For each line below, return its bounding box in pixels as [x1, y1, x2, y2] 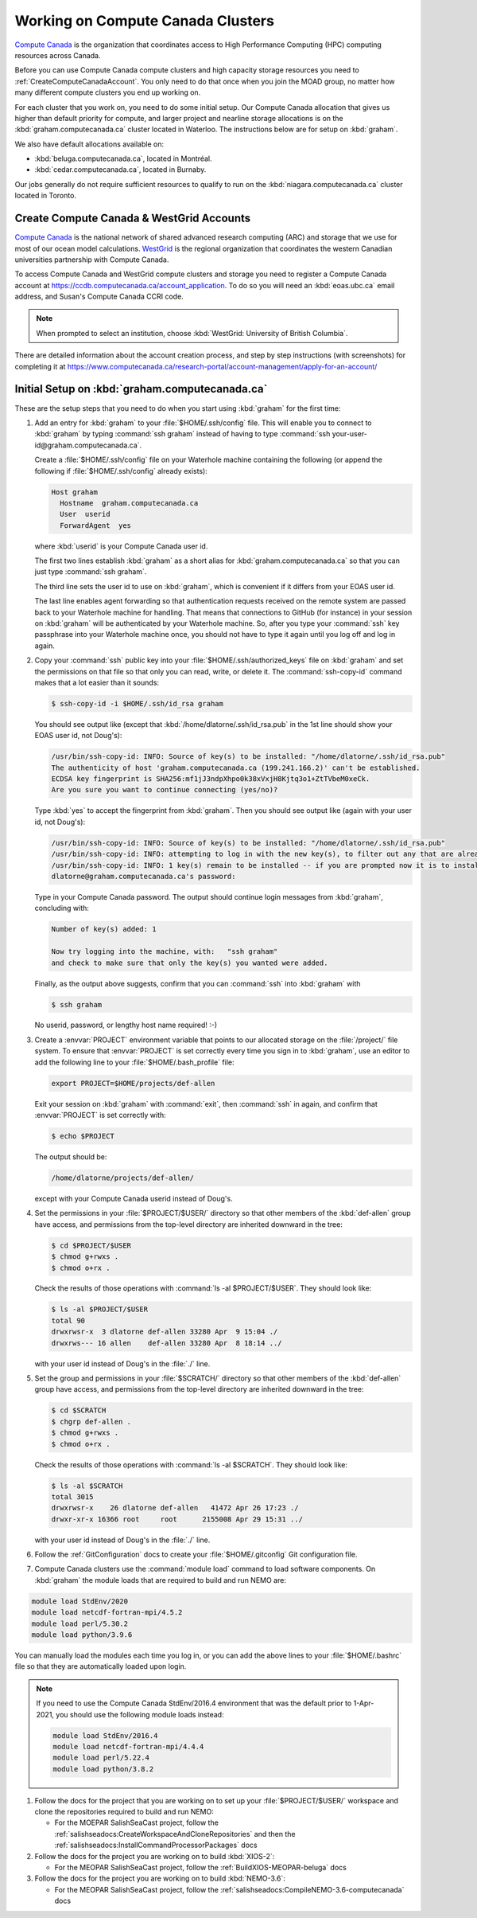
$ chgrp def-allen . [51, 1417, 131, 1426]
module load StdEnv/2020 [31, 1596, 129, 1606]
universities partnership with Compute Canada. [14, 255, 169, 264]
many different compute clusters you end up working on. [14, 88, 201, 97]
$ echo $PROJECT [51, 1131, 115, 1140]
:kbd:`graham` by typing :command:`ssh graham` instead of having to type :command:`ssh [34, 429, 331, 439]
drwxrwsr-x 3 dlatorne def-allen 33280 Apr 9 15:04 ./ [51, 1327, 278, 1337]
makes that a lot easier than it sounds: [34, 678, 159, 687]
